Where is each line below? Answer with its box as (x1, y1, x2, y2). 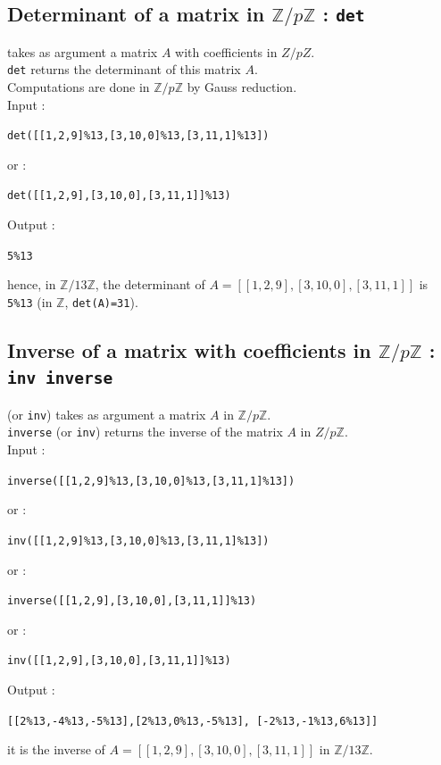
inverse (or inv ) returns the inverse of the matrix (7, 422, 283, 441)
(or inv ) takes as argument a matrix (7, 404, 206, 423)
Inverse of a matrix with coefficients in (7, 337, 371, 364)
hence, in (7, 275, 56, 294)
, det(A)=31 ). (64, 292, 138, 311)
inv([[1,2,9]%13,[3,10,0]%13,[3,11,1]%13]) (7, 534, 270, 547)
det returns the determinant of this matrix (7, 60, 241, 79)
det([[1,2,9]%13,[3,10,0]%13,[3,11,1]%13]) (7, 129, 270, 143)
